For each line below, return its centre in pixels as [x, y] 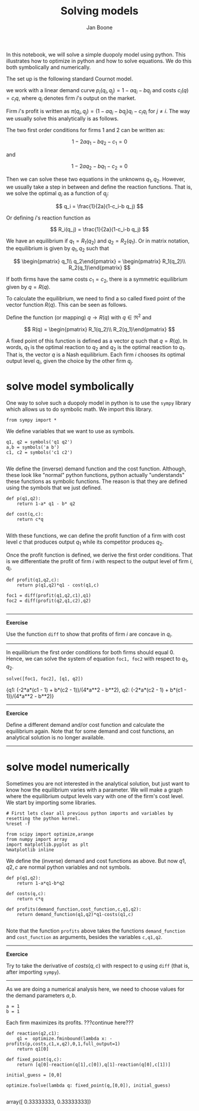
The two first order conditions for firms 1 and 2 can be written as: [86, 130]
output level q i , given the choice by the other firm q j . [70, 362]
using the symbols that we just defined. [54, 488]
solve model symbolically [70, 386]
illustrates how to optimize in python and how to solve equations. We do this [99, 61]
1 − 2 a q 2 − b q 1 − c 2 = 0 [99, 167]
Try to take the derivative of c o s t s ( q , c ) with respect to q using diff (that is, [98, 966]
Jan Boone [99, 27]
